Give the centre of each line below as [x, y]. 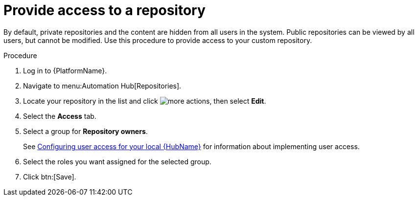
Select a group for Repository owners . [85, 131]
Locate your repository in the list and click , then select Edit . [145, 101]
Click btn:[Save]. [50, 177]
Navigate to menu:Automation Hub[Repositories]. [102, 86]
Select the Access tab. [60, 116]
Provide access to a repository [104, 10]
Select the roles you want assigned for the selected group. [117, 161]
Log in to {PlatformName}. [65, 70]
